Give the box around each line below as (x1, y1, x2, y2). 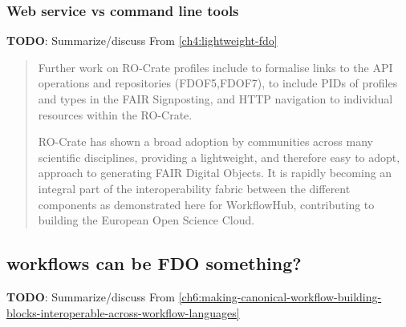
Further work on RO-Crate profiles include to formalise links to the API (38, 59, 393, 75)
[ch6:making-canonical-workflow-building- (178, 288, 382, 305)
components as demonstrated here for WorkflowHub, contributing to (38, 196, 375, 212)
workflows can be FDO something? (6, 251, 302, 276)
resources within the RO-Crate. (38, 106, 193, 123)
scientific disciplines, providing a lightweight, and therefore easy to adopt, (38, 148, 400, 165)
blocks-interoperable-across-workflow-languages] (6, 304, 240, 321)
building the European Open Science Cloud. (38, 212, 255, 228)
